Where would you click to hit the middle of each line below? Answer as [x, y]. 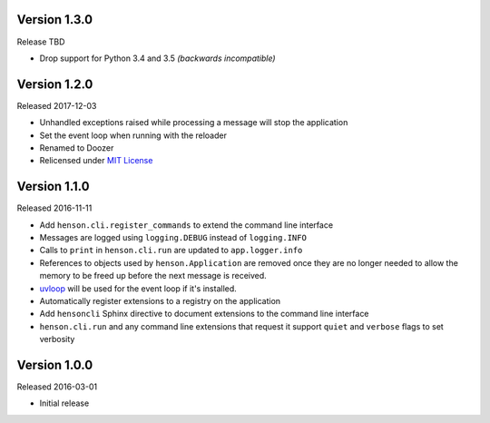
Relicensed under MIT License [96, 161]
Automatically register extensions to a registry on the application [160, 301]
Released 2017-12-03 [57, 105]
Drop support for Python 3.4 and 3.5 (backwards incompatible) [157, 58]
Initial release [64, 403]
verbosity [57, 339]
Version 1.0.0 [55, 365]
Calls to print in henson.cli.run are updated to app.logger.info [171, 251]
